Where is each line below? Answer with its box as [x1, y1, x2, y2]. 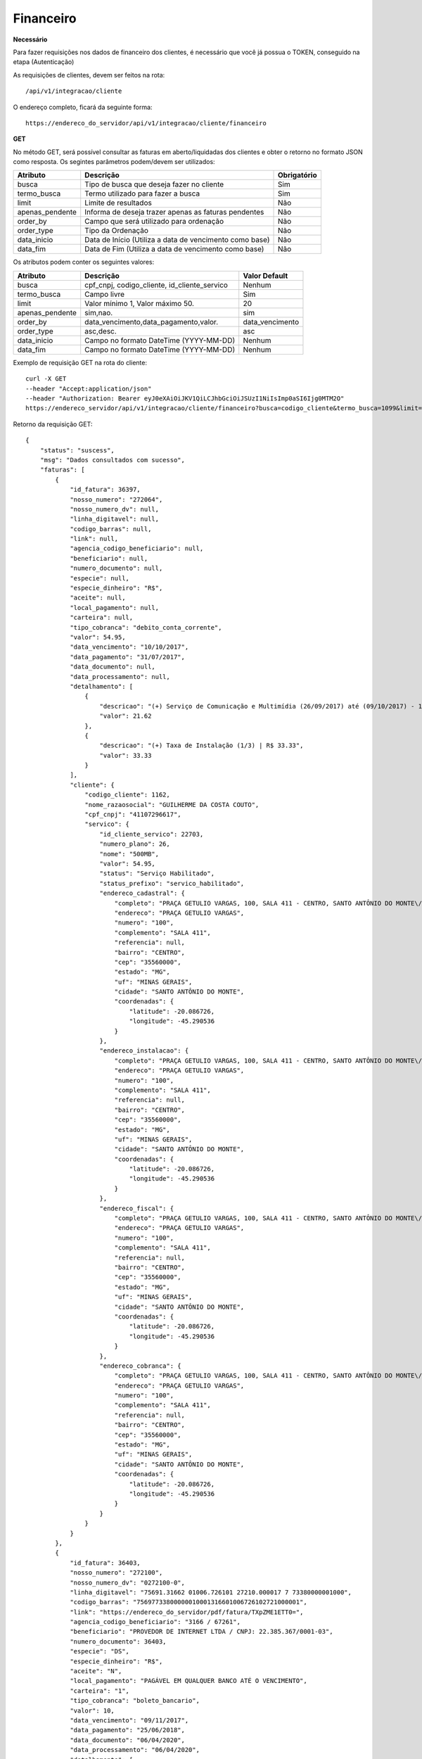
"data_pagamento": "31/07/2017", [70, 653, 186, 661]
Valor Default [243, 271, 288, 281]
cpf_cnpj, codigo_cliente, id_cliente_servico [84, 280, 229, 290]
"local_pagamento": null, [70, 604, 160, 611]
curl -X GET [25, 375, 67, 383]
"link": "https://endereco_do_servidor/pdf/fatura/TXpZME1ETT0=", [70, 1608, 304, 1616]
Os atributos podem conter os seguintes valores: [13, 258, 155, 267]
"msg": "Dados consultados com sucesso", [39, 456, 186, 464]
